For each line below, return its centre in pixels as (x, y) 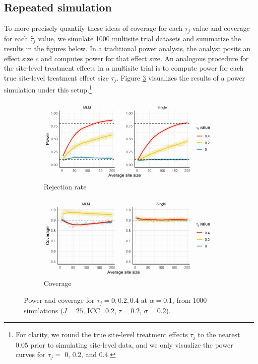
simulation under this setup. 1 (48, 89)
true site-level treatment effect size (56, 77)
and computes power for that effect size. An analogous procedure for (145, 58)
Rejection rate (65, 186)
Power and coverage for (59, 300)
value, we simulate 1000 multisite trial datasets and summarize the (139, 38)
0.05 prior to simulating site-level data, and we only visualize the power (124, 344)
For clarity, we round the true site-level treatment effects (102, 334)
